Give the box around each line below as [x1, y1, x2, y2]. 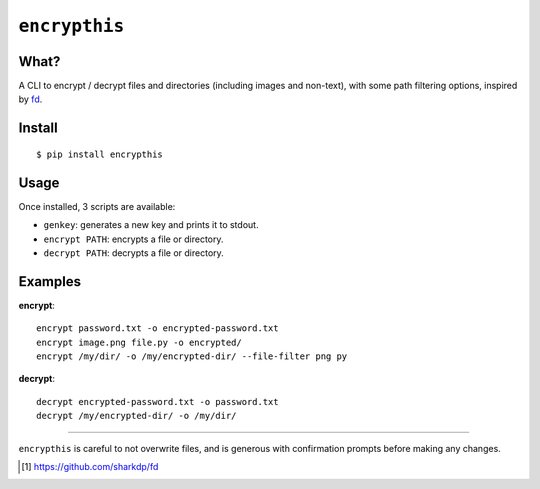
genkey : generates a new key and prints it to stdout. [43, 219, 259, 231]
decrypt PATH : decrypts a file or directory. [43, 246, 224, 259]
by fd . [18, 93, 43, 105]
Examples [18, 273, 82, 290]
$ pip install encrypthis [36, 148, 164, 160]
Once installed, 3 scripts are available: [18, 200, 176, 212]
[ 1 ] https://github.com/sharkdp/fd [21, 460, 159, 472]
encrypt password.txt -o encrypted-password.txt [36, 323, 279, 334]
